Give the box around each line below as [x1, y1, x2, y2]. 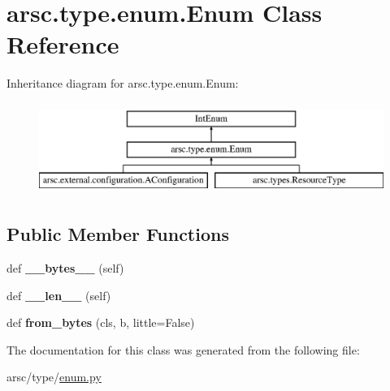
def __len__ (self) [6, 286, 111, 303]
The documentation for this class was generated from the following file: [6, 341, 360, 358]
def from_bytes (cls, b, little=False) [6, 314, 195, 331]
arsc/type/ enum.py [6, 368, 102, 385]
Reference [6, 28, 119, 61]
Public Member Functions [6, 221, 229, 247]
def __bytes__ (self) [6, 260, 124, 277]
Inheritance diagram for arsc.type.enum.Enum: [6, 75, 239, 92]
